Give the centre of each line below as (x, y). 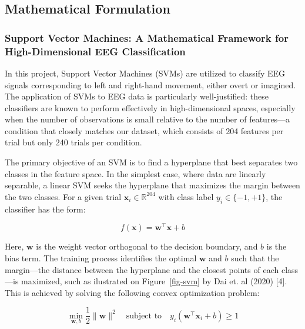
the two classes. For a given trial (63, 196)
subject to (144, 316)
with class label (186, 196)
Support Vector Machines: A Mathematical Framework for (147, 37)
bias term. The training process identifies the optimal (101, 257)
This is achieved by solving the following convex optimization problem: (132, 292)
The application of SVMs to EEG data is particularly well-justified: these (137, 96)
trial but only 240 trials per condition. (73, 142)
